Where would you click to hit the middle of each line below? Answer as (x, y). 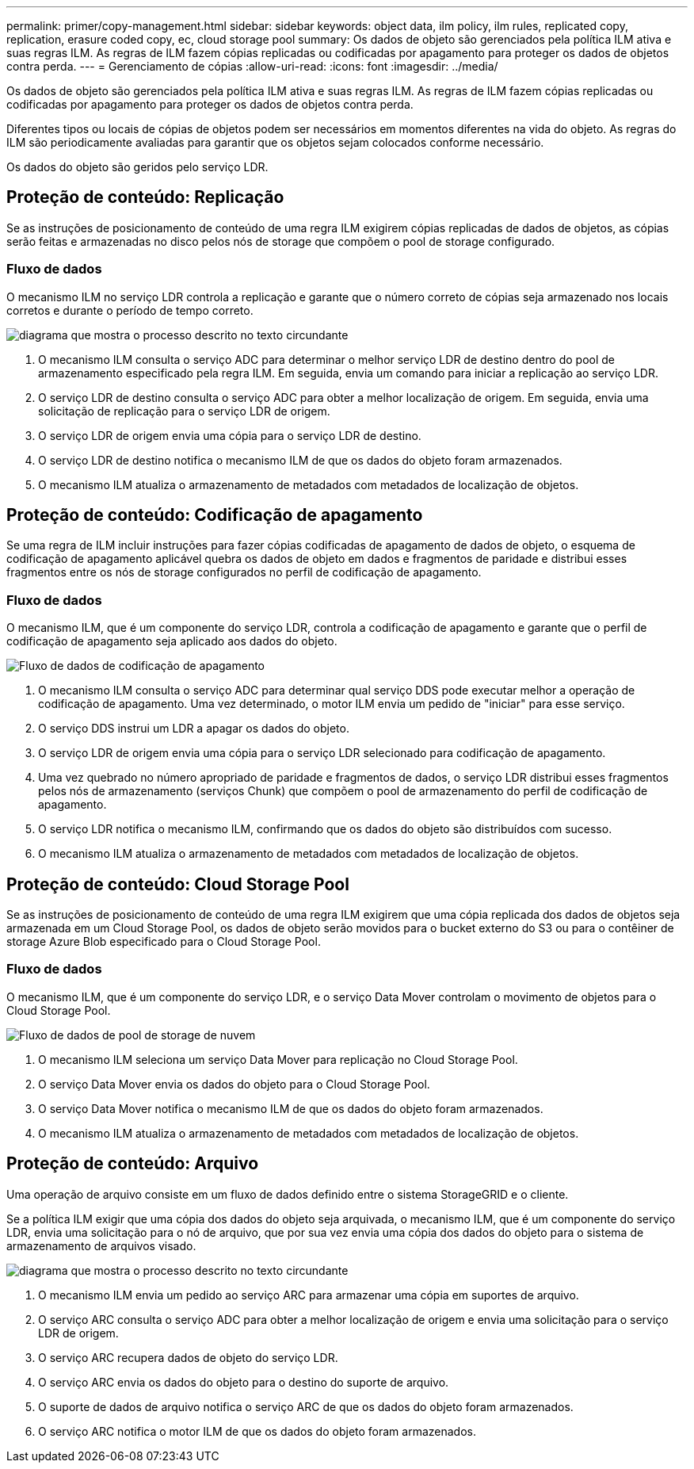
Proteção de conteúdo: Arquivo (133, 1164)
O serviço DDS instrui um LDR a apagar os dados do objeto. (194, 729)
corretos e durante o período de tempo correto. (130, 310)
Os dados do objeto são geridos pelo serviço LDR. (137, 167)
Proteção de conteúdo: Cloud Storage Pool (178, 884)
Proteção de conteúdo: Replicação (145, 197)
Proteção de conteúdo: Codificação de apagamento (215, 515)
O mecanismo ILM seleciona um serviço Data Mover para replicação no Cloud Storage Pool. (278, 1059)
